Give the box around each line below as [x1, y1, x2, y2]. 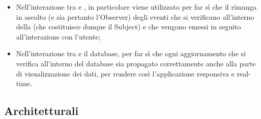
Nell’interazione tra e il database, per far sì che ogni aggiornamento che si [16, 48, 246, 59]
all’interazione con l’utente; [16, 31, 101, 42]
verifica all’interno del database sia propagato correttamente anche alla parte [16, 58, 256, 68]
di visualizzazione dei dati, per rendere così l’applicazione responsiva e [16, 68, 235, 78]
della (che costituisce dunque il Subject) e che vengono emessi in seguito [16, 21, 241, 32]
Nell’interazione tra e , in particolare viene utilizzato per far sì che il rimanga [16, 2, 257, 12]
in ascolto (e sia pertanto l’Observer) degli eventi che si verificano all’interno [16, 11, 254, 22]
